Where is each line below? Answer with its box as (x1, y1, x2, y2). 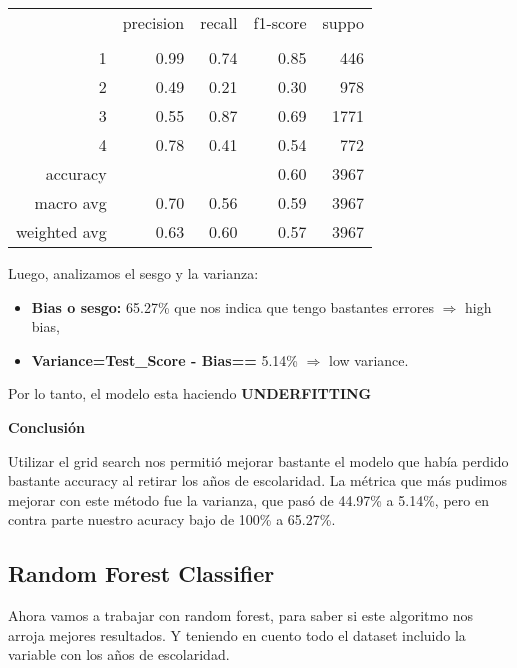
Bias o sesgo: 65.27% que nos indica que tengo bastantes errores (31, 296, 435, 317)
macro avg (34, 191, 107, 214)
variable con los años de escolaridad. (8, 644, 230, 665)
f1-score (253, 11, 307, 34)
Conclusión (8, 416, 86, 437)
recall (200, 11, 238, 34)
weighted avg (16, 220, 107, 243)
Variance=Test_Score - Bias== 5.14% (31, 349, 298, 370)
